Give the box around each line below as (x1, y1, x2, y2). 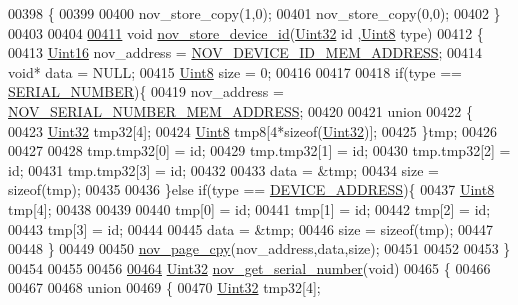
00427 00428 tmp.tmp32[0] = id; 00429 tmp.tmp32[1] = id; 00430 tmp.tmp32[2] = (8, 140, 511, 161)
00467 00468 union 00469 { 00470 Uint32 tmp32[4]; (8, 277, 321, 298)
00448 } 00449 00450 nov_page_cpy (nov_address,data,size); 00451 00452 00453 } (8, 238, 511, 259)
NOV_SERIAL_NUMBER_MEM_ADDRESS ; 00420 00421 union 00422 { (8, 100, 473, 121)
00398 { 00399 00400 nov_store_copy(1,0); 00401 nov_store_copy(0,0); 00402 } (8, 3, 501, 23)
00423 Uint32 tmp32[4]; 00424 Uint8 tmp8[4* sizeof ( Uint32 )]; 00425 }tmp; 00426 (8, 120, 497, 141)
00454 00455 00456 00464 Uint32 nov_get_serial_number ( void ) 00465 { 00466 (8, 257, 491, 278)
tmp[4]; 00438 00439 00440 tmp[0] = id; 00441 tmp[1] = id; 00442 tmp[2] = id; (8, 198, 491, 219)
